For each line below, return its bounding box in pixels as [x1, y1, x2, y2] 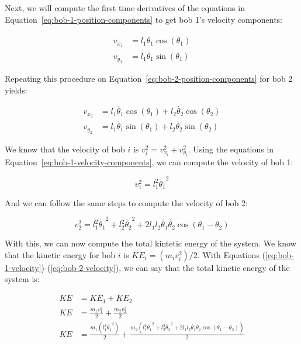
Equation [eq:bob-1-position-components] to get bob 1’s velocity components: [5, 13, 282, 25]
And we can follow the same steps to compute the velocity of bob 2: [5, 196, 248, 209]
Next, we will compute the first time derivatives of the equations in [5, 2, 245, 13]
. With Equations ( [197, 248, 266, 260]
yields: [5, 84, 27, 96]
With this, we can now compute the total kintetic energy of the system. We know [5, 237, 296, 249]
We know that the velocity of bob [5, 143, 125, 155]
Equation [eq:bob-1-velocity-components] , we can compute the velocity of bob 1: [5, 156, 293, 168]
